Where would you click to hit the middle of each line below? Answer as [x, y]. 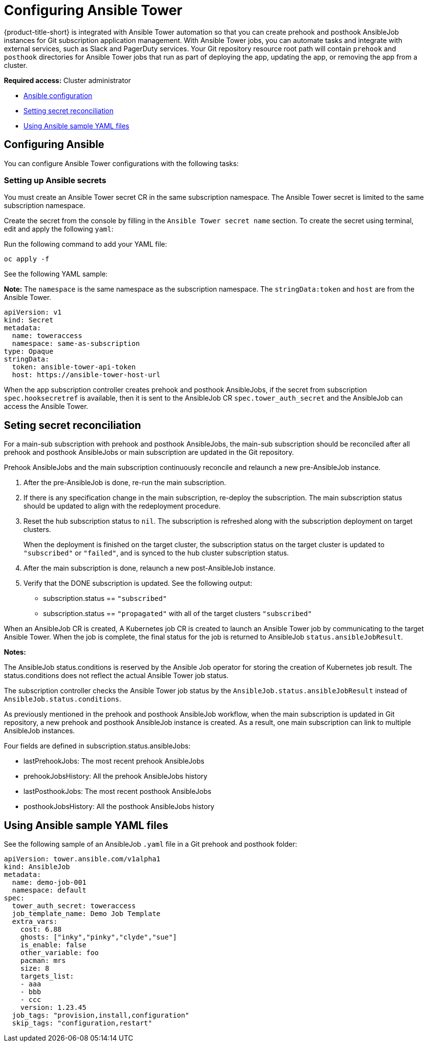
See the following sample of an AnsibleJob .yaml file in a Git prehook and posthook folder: [151, 844]
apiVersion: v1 [33, 312]
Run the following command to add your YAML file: [86, 244]
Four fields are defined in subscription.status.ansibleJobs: [97, 746]
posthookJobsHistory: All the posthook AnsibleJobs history [119, 807]
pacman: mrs [43, 961]
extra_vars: [35, 922]
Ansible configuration [58, 95]
